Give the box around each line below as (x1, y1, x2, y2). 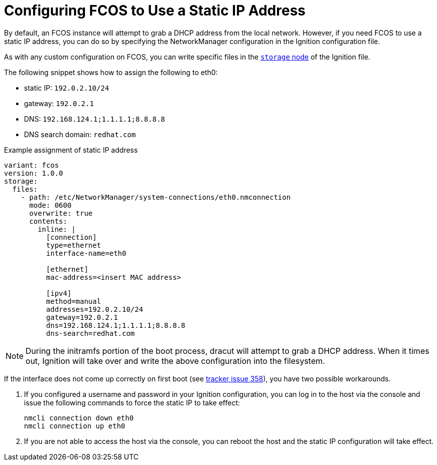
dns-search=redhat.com (46, 329, 135, 337)
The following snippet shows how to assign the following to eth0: (4, 68, 218, 77)
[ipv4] (46, 289, 71, 297)
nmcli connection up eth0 (24, 421, 125, 430)
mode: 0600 (29, 201, 71, 209)
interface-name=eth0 (46, 249, 126, 257)
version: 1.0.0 (4, 169, 63, 177)
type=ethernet (46, 241, 101, 249)
